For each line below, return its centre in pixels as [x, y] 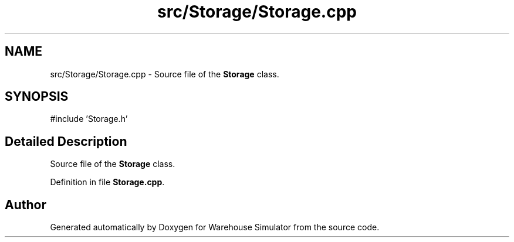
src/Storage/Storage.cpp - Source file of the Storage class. [165, 74]
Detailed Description [66, 141]
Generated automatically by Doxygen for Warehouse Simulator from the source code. [215, 227]
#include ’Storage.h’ [89, 119]
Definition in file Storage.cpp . [107, 182]
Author [26, 204]
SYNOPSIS [37, 97]
